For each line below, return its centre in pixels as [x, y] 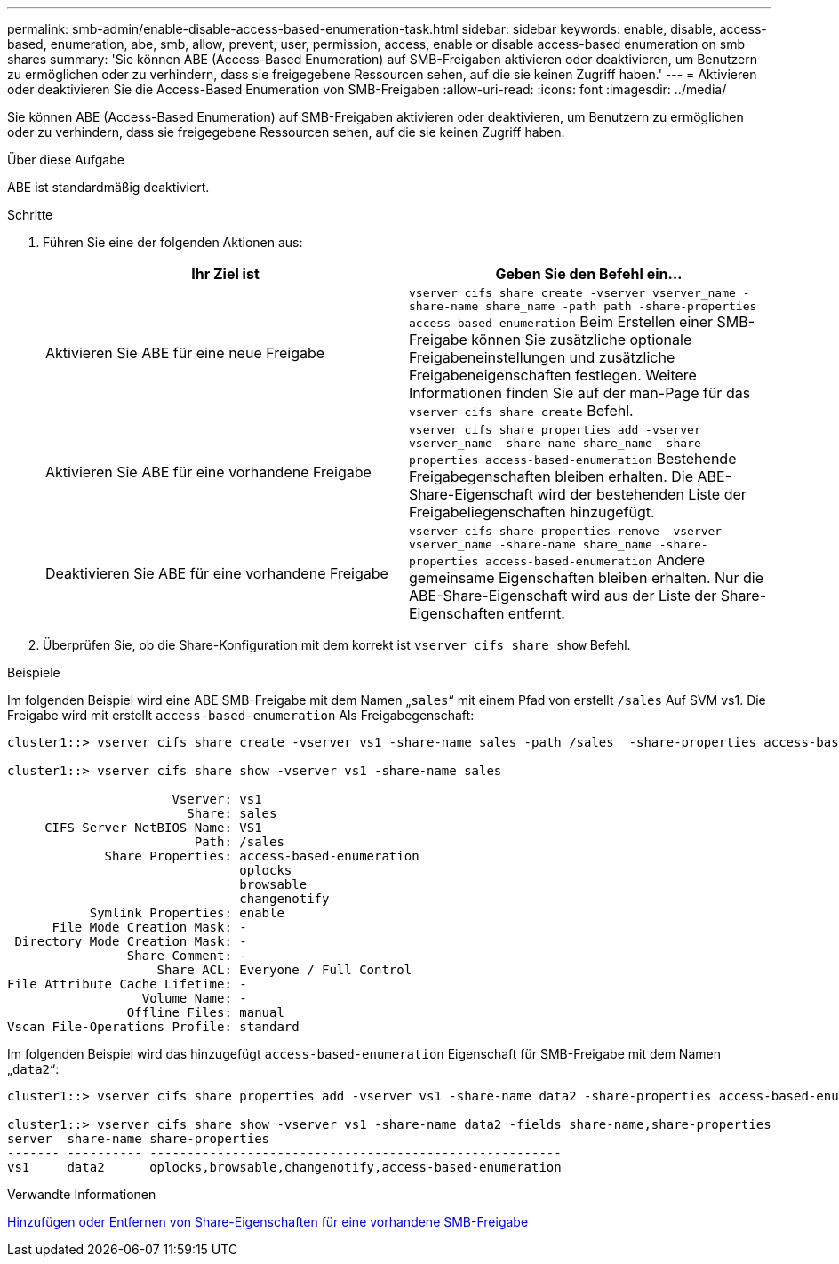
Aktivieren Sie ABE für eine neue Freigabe [185, 353]
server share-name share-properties [139, 1139]
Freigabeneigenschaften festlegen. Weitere [553, 375]
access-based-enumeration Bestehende [611, 459]
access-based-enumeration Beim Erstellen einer [561, 322]
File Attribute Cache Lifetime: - [127, 984]
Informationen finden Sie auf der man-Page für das [580, 393]
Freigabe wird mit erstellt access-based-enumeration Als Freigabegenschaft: [241, 715]
